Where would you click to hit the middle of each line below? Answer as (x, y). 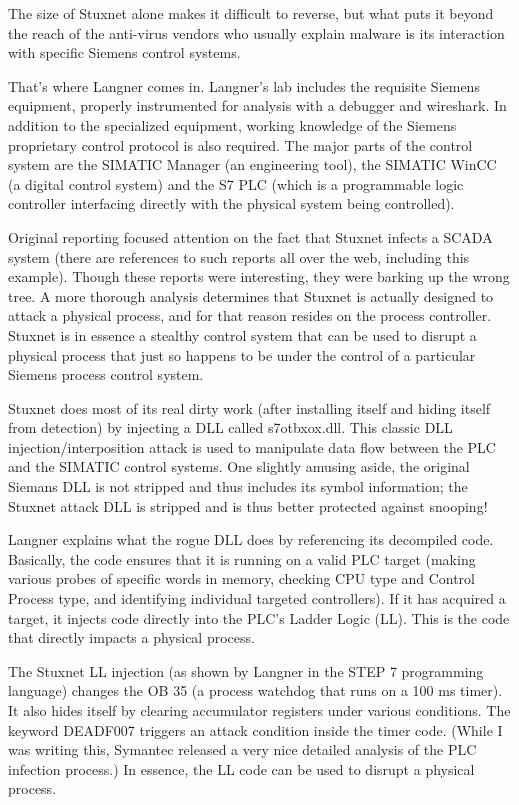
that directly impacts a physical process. (131, 637)
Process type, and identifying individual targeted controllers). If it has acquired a (257, 598)
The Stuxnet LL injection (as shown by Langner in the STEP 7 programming (246, 670)
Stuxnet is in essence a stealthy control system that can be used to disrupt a (242, 334)
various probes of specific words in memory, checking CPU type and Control (241, 578)
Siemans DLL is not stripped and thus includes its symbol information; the (238, 486)
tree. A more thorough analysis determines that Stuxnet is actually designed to (251, 295)
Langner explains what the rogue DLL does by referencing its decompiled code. (251, 539)
